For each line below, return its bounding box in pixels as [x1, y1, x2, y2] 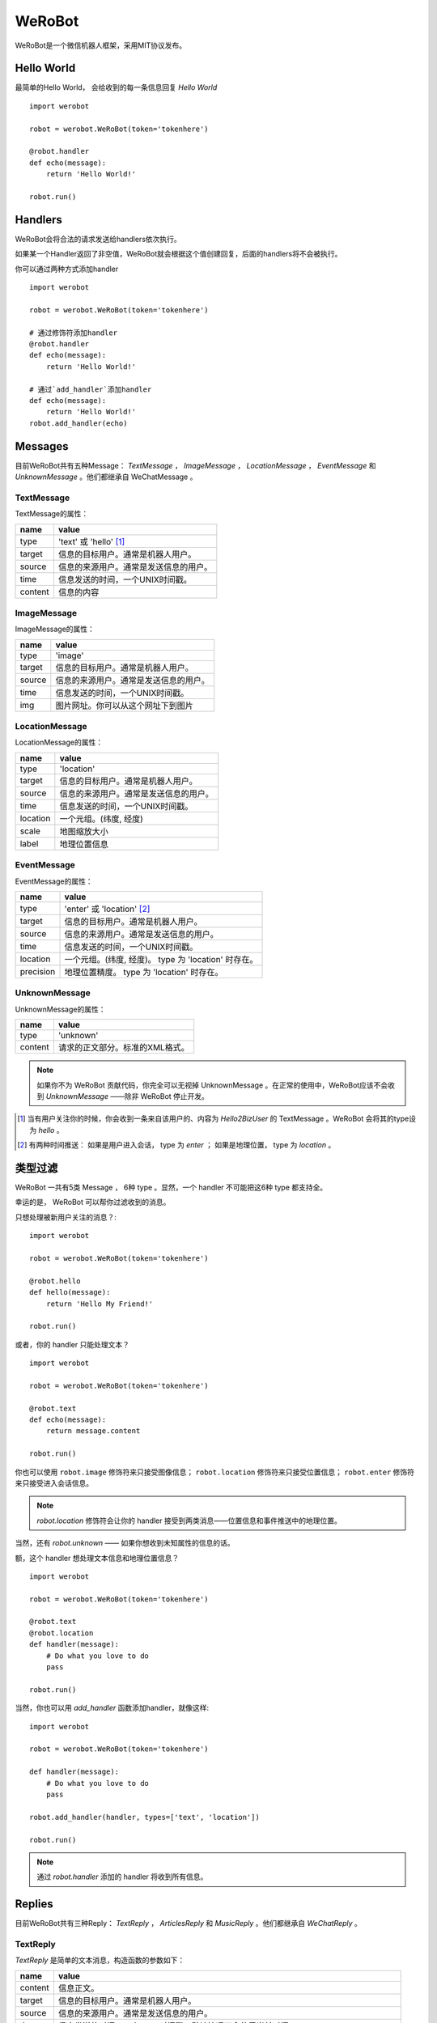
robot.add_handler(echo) [29, 418, 128, 428]
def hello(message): [29, 1287, 111, 1297]
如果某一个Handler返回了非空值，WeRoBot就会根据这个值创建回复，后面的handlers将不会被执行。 [15, 249, 342, 259]
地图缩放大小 [59, 825, 109, 837]
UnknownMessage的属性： [15, 1004, 106, 1014]
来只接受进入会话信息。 [15, 1478, 93, 1488]
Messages [15, 439, 69, 453]
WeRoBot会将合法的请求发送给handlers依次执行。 [15, 234, 181, 244]
